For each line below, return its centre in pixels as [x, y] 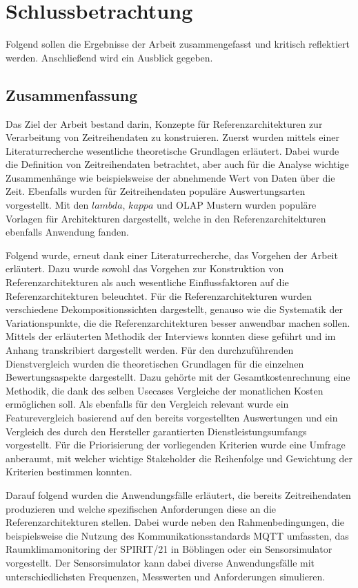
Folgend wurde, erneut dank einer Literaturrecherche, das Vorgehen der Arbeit [172, 255]
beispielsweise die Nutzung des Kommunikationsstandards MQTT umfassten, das [177, 535]
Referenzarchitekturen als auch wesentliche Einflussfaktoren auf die [147, 282]
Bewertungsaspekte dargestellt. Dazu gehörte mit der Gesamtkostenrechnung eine [178, 377]
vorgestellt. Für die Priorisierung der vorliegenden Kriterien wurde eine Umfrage [176, 445]
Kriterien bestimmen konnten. [69, 472]
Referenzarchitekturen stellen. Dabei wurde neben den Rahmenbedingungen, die [175, 522]
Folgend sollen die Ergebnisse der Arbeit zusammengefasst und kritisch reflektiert [178, 44]
